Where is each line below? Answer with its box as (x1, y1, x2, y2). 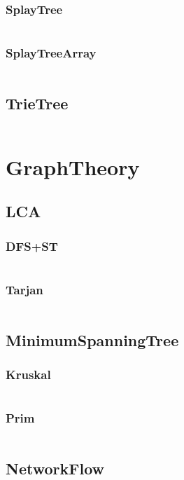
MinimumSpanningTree (6, 329, 179, 350)
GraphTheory (6, 152, 140, 181)
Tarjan (6, 280, 43, 298)
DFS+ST (6, 237, 58, 254)
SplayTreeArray (6, 44, 97, 62)
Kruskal (6, 365, 51, 383)
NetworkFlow (6, 457, 104, 479)
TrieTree (6, 92, 69, 114)
